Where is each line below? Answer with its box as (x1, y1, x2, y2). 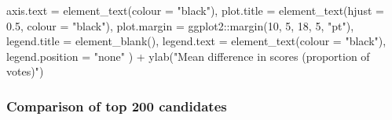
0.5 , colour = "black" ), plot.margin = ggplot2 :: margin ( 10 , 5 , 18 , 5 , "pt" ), (6, 17, 354, 34)
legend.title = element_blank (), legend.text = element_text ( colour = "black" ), (6, 33, 387, 49)
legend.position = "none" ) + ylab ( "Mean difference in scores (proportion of (6, 48, 370, 64)
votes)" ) (6, 63, 44, 79)
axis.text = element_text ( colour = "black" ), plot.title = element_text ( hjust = (6, 2, 384, 18)
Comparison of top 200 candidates (6, 96, 227, 115)
